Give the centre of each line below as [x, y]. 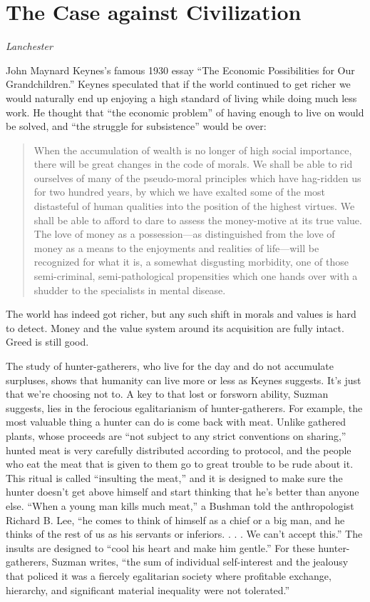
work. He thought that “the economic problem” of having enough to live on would [185, 112]
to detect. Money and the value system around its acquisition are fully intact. [175, 327]
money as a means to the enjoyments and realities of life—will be [176, 247]
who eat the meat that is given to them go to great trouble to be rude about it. [180, 464]
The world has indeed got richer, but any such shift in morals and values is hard [181, 314]
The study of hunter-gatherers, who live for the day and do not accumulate [170, 366]
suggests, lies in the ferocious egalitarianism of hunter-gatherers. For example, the [184, 407]
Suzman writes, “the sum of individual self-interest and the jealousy [200, 562]
